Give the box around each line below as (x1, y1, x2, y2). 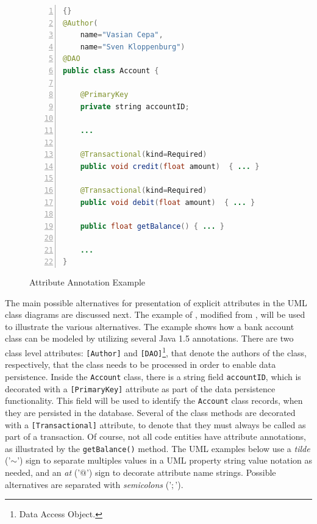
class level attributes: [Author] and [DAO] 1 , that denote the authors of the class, (5, 345, 307, 359)
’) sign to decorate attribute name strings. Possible (86, 466, 276, 478)
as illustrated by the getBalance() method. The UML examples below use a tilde (5, 442, 310, 454)
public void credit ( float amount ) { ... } (80, 162, 260, 171)
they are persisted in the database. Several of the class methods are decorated (5, 406, 296, 418)
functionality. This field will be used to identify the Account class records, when (5, 394, 303, 407)
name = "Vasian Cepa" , (80, 31, 163, 40)
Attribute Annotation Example (29, 276, 146, 289)
